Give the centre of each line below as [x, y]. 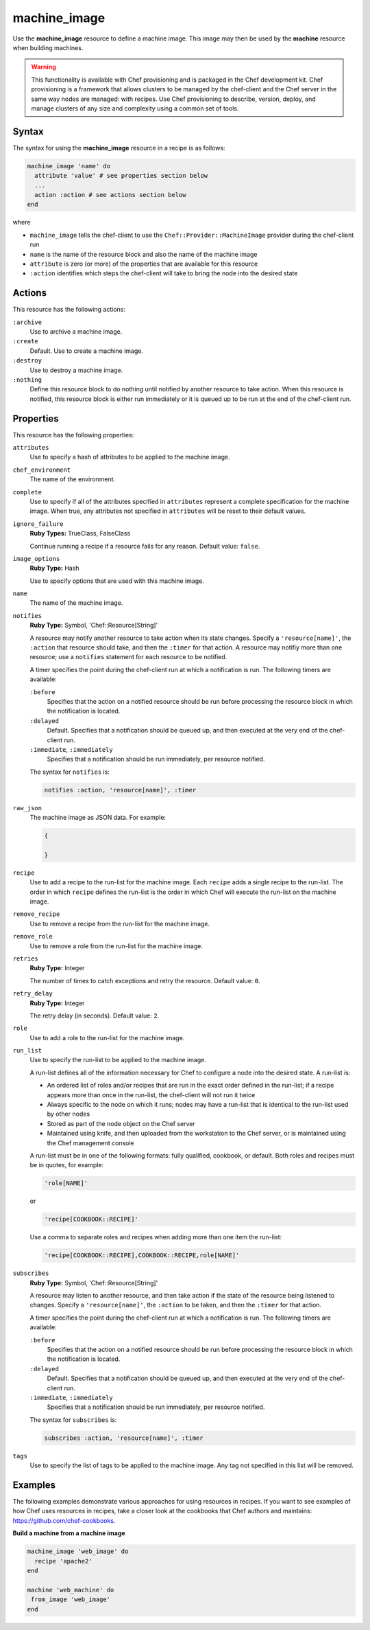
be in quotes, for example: [67, 1165]
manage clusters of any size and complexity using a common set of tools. [135, 108]
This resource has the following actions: [69, 310]
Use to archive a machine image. [76, 331]
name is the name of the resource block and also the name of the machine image [144, 254]
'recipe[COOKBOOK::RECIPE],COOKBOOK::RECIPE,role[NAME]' [142, 1255]
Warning [44, 67]
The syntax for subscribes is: [73, 1420]
